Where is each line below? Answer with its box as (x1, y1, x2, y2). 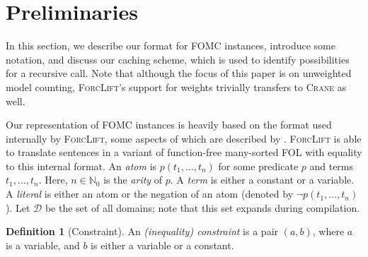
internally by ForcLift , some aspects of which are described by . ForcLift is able (6, 131, 362, 145)
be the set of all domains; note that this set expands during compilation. (45, 200, 360, 215)
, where (312, 224, 345, 239)
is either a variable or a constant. (91, 237, 234, 252)
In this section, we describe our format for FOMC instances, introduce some (6, 38, 335, 53)
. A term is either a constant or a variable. (170, 172, 355, 187)
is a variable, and (6, 237, 80, 252)
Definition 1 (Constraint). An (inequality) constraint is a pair (6, 224, 279, 239)
